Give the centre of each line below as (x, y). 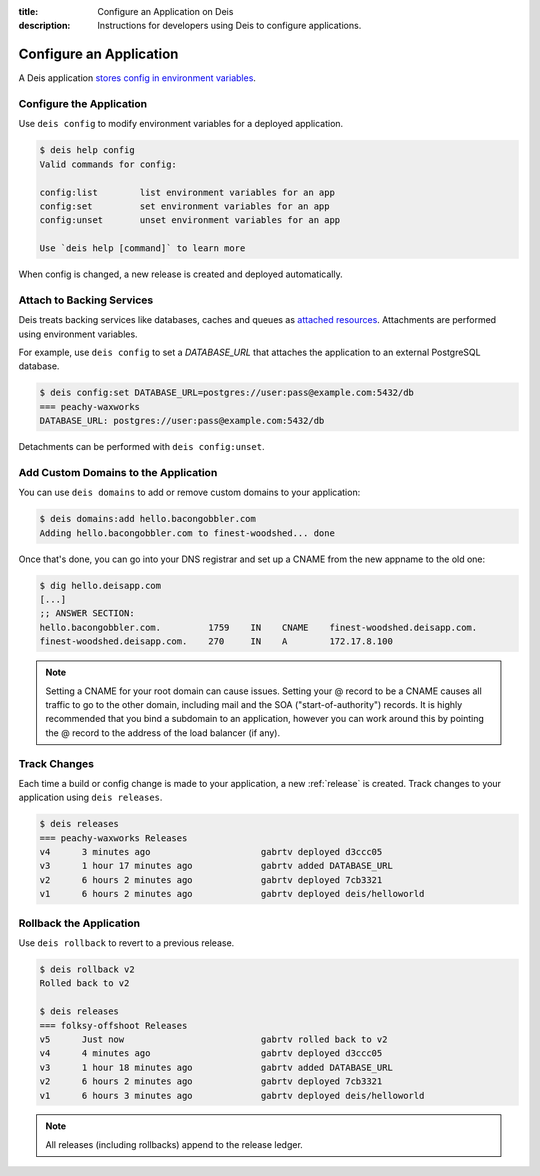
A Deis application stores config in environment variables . (137, 78)
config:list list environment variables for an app (187, 192)
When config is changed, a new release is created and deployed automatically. (181, 274)
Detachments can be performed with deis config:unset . (141, 447)
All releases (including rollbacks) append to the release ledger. (174, 1144)
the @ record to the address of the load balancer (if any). (162, 732)
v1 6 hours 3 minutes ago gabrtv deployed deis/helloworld (232, 1095)
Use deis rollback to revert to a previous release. (126, 943)
